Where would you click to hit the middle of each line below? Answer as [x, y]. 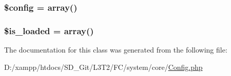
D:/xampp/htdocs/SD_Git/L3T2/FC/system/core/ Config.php [103, 67]
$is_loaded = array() [49, 30]
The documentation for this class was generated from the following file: [116, 50]
